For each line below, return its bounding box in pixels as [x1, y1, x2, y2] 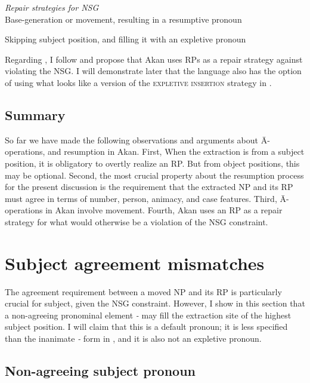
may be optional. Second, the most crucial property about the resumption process [5, 168, 304, 181]
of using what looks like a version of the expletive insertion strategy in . [5, 76, 272, 88]
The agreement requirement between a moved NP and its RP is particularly [5, 285, 282, 298]
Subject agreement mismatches [5, 250, 265, 275]
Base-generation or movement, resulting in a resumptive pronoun [5, 13, 242, 25]
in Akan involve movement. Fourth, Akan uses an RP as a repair [45, 204, 283, 216]
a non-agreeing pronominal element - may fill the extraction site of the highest [5, 308, 292, 321]
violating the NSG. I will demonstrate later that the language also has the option [5, 65, 302, 77]
